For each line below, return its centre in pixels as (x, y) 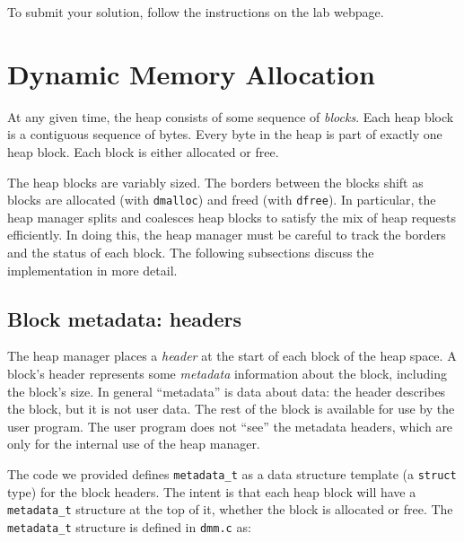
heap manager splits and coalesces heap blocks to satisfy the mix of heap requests (232, 217)
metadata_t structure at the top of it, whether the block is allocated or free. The (230, 509)
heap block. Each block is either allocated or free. (143, 151)
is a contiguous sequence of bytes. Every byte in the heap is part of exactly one (225, 134)
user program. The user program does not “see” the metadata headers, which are (230, 426)
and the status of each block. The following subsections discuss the (191, 252)
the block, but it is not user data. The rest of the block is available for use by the (231, 409)
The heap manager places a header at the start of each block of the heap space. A (232, 356)
